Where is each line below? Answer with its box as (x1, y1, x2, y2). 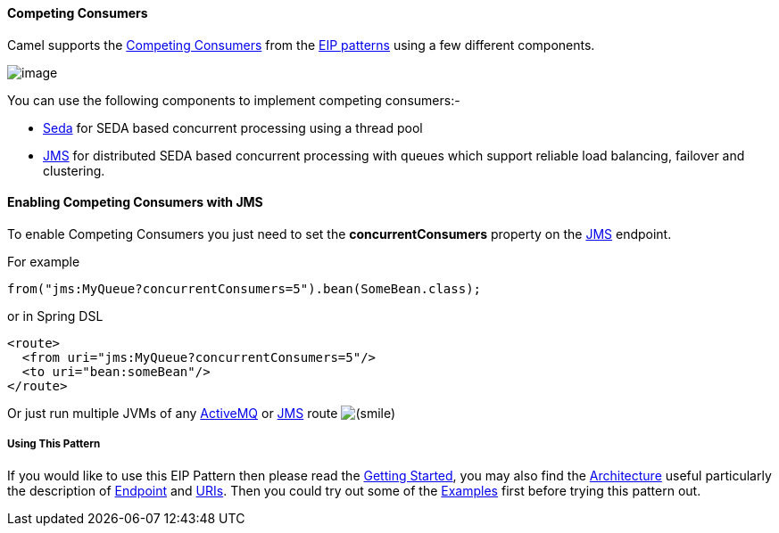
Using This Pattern (7, 438, 101, 451)
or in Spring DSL (7, 307, 104, 324)
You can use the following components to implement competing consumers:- (7, 92, 460, 108)
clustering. (43, 162, 105, 178)
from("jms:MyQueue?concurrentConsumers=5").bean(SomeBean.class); (7, 281, 482, 296)
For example (7, 253, 80, 269)
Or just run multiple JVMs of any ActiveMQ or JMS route (7, 405, 338, 421)
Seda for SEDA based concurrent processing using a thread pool (43, 119, 423, 135)
